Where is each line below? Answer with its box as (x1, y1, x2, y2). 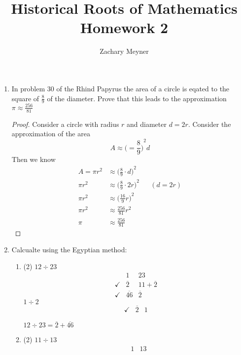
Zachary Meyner (100, 46, 149, 56)
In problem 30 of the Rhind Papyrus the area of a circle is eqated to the (11, 83, 230, 93)
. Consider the (188, 118, 231, 129)
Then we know (11, 154, 56, 164)
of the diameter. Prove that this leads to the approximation (47, 93, 227, 103)
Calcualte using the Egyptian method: (11, 244, 127, 254)
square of (11, 93, 39, 103)
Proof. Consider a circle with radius (11, 118, 119, 129)
